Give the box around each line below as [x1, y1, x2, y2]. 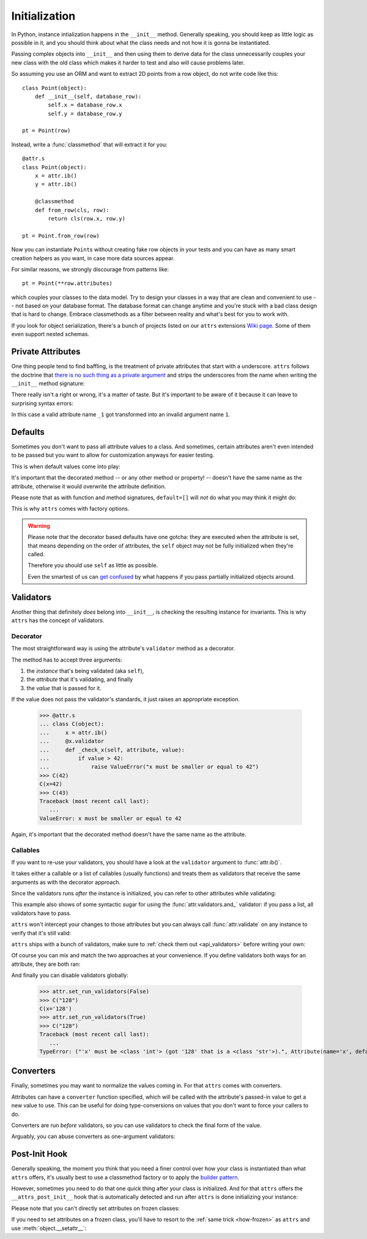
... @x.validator [39, 738, 105, 745]
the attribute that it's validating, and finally [26, 676, 133, 683]
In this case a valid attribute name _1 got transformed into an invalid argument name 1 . [11, 411, 231, 418]
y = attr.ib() [34, 181, 78, 188]
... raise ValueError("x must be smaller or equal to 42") [39, 763, 259, 770]
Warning [28, 522, 50, 529]
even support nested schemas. [11, 331, 90, 338]
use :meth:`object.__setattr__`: [11, 1224, 87, 1232]
